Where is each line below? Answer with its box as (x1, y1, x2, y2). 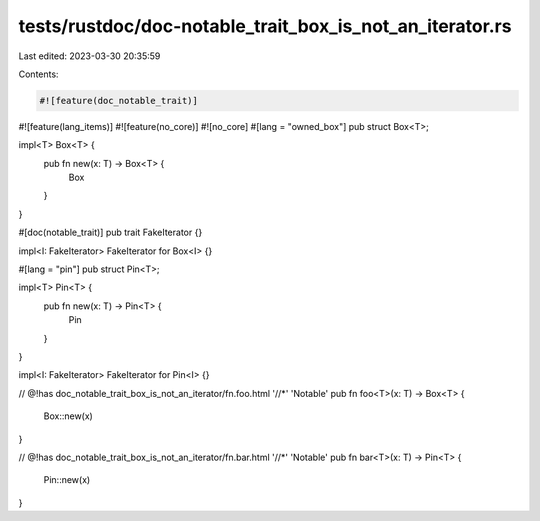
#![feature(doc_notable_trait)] (39, 95, 199, 106)
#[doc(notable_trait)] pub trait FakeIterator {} (18, 226, 203, 239)
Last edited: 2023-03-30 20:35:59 (18, 50, 161, 62)
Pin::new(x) (43, 474, 91, 486)
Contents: (18, 68, 59, 80)
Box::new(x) (43, 410, 94, 422)
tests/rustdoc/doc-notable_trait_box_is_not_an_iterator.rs (18, 15, 512, 37)
